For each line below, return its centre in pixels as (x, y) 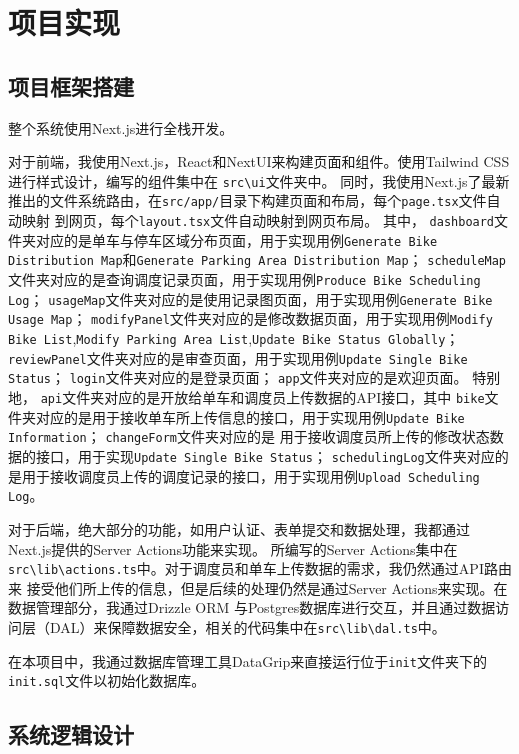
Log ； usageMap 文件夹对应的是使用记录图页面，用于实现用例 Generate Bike (250, 298)
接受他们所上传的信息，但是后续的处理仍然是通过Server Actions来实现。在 (267, 587)
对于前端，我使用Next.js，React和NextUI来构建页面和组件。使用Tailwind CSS (259, 161)
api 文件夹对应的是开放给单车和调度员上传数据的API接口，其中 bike (262, 396)
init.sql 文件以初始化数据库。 (107, 680)
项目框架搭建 (71, 85)
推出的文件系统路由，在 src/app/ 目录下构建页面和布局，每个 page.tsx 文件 (247, 200)
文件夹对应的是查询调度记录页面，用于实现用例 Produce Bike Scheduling (244, 279)
